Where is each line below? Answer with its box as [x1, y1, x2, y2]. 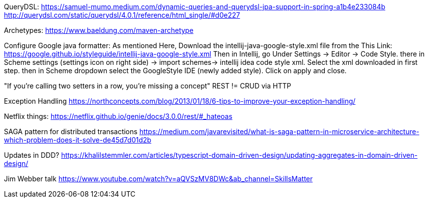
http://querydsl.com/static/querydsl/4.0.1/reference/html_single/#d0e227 [4, 11, 240, 19]
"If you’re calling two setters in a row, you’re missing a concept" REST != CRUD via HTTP [4, 82, 291, 90]
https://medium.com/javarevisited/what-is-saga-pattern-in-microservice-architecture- [139, 127, 420, 136]
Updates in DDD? [4, 151, 59, 159]
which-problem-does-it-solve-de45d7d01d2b [4, 136, 151, 144]
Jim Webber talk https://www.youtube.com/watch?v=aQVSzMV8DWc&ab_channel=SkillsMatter [4, 174, 313, 183]
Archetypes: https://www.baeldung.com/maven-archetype [4, 26, 194, 34]
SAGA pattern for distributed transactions [4, 127, 138, 136]
